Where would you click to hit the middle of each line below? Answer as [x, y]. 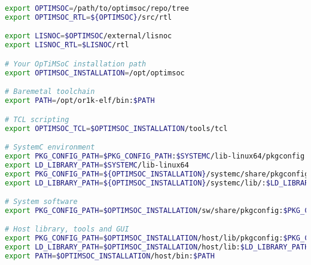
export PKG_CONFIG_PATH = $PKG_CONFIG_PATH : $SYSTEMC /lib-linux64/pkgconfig [155, 156]
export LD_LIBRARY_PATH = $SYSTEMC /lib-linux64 [97, 165]
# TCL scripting [37, 119]
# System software [41, 202]
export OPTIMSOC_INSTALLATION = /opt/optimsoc [95, 73]
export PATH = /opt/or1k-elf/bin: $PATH [80, 101]
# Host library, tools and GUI [67, 229]
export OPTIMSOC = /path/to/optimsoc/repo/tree [97, 8]
